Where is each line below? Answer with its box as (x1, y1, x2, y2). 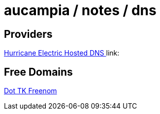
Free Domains (4, 65, 73, 78)
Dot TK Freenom (4, 86, 57, 95)
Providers (4, 28, 53, 40)
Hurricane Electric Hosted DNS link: (4, 49, 120, 57)
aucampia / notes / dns (4, 2, 157, 19)
